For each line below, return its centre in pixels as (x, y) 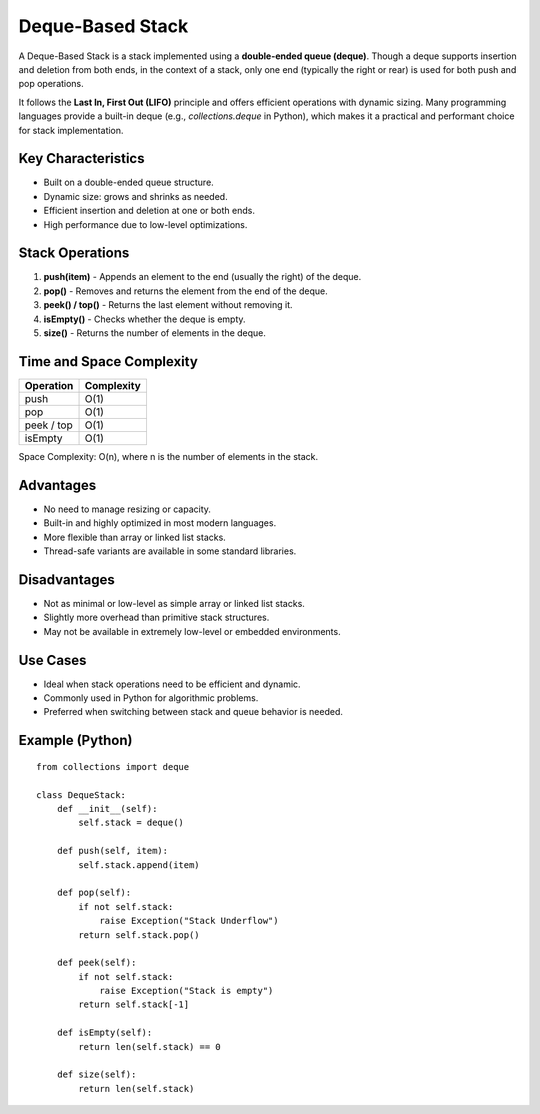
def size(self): (96, 1074)
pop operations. (51, 84)
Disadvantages (66, 579)
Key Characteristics (81, 158)
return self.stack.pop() (139, 934)
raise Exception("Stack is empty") (186, 991)
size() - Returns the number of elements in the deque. (155, 333)
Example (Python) (75, 740)
